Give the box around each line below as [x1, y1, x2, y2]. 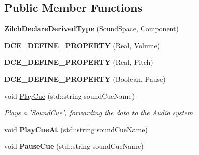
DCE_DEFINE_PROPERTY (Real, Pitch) [4, 57, 153, 67]
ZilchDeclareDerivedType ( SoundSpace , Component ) [4, 23, 179, 34]
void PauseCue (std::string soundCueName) [4, 141, 144, 151]
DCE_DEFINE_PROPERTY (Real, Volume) [4, 40, 160, 50]
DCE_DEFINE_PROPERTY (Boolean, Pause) [4, 73, 166, 84]
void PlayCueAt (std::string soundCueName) [4, 124, 148, 134]
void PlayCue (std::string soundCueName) [4, 90, 135, 101]
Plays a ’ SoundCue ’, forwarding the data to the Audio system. [4, 107, 195, 118]
